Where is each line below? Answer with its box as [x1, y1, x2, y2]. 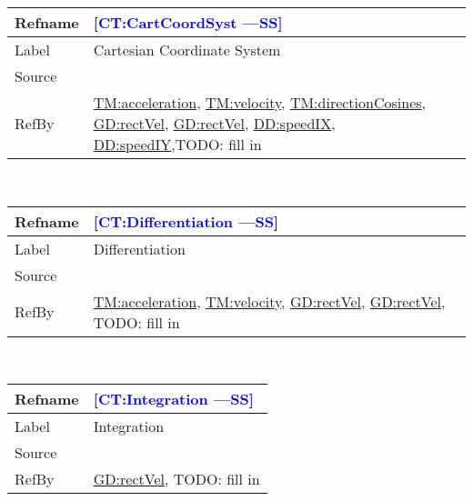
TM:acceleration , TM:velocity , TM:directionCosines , [93, 92, 427, 113]
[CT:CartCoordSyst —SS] [93, 12, 283, 33]
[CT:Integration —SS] [93, 388, 254, 410]
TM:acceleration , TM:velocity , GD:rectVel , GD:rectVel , [93, 290, 446, 312]
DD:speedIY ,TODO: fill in [93, 134, 262, 155]
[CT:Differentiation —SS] [93, 210, 279, 232]
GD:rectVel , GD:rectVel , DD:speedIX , [93, 113, 336, 134]
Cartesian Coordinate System [93, 39, 281, 60]
